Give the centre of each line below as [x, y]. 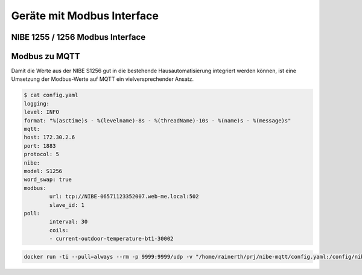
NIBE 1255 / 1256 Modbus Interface [78, 37]
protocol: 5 [42, 154]
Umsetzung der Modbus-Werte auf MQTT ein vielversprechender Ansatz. [103, 79]
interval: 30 [68, 222]
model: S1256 [43, 171]
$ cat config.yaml [51, 95]
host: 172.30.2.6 [49, 137]
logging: [37, 103]
